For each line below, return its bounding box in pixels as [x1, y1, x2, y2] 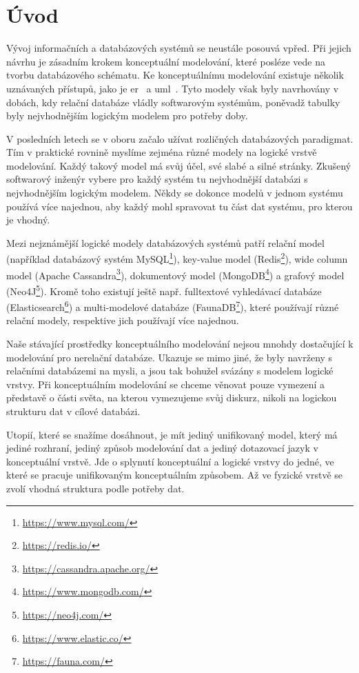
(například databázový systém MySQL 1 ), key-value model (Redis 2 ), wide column [6, 250, 348, 266]
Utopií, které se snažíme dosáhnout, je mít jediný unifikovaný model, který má [6, 427, 338, 441]
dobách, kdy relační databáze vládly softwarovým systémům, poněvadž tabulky [6, 94, 340, 109]
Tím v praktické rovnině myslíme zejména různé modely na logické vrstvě [6, 145, 317, 159]
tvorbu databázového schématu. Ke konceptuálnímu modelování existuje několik [6, 68, 344, 82]
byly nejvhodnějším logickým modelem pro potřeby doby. [6, 108, 248, 123]
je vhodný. [6, 212, 50, 227]
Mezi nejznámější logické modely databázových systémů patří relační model [6, 235, 325, 250]
